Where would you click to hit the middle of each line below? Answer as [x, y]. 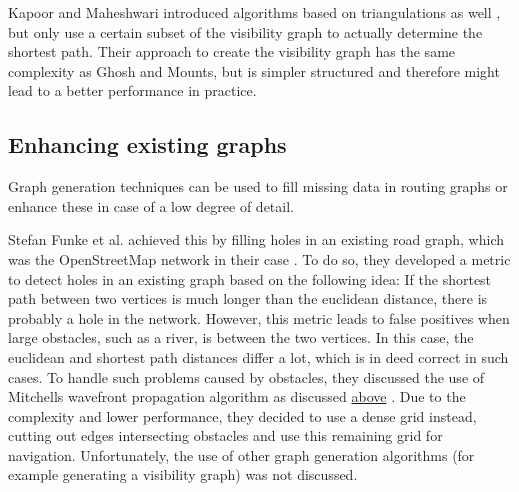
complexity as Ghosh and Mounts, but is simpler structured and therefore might [254, 70]
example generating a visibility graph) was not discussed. [183, 474]
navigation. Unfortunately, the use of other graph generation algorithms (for [241, 454]
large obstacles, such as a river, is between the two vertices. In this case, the [241, 337]
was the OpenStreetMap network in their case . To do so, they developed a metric [259, 258]
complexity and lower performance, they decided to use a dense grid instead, [242, 415]
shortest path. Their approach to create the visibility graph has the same [232, 51]
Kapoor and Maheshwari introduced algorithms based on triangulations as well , [254, 12]
